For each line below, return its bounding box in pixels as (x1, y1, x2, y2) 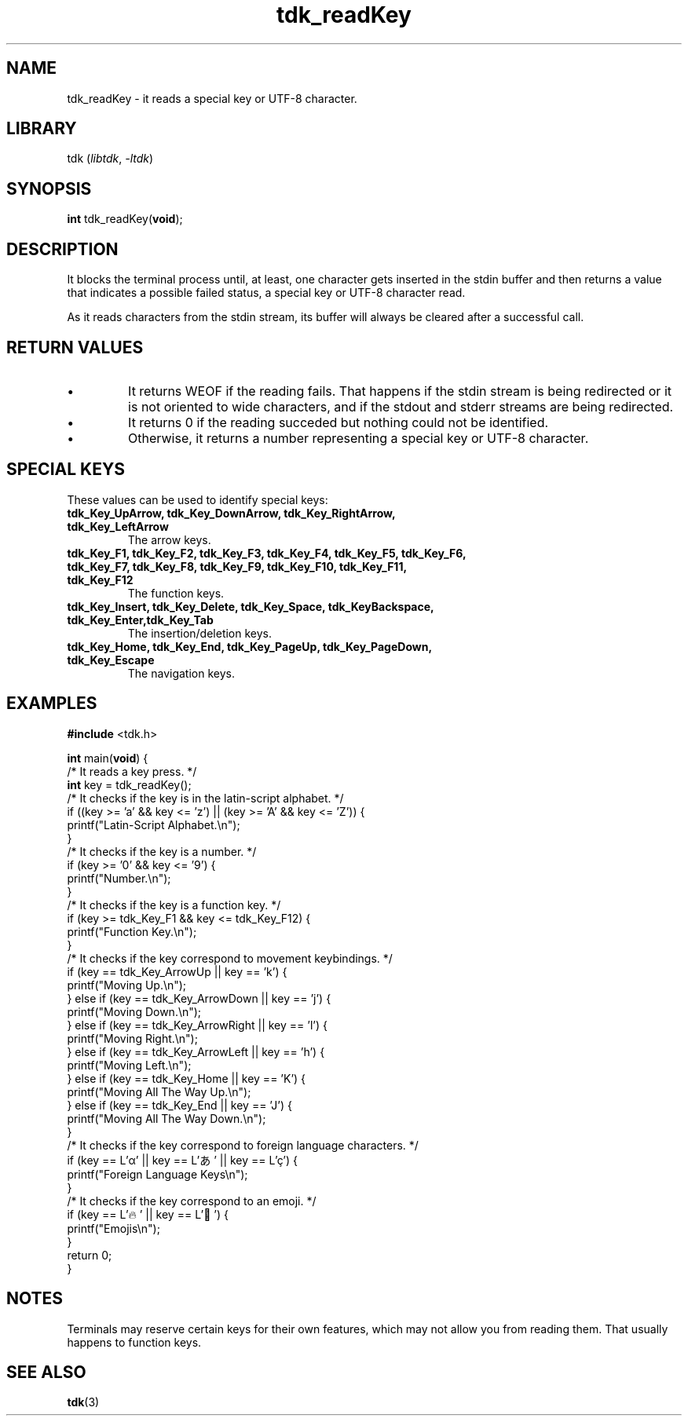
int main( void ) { (67, 751, 148, 765)
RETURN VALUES (6, 337, 144, 357)
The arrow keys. (127, 532, 211, 547)
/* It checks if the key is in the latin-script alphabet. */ (67, 791, 344, 805)
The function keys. (127, 586, 225, 600)
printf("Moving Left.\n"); (67, 1058, 192, 1072)
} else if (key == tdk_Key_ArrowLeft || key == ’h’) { (67, 1044, 325, 1058)
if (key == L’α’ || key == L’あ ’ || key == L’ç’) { (67, 1153, 298, 1167)
